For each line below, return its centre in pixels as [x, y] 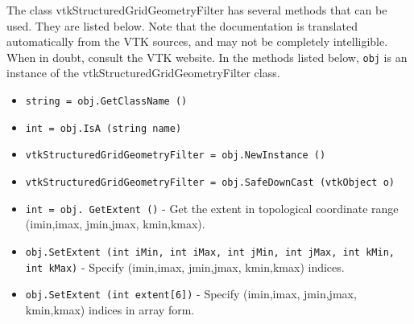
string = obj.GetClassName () [106, 102]
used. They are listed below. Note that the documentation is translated [182, 25]
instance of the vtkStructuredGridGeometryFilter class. [143, 73]
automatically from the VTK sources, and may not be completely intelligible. [197, 41]
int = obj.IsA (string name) [103, 128]
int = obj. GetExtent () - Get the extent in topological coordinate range [212, 208]
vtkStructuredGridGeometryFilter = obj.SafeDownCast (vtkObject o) [210, 183]
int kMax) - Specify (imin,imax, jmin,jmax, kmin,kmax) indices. [185, 267]
